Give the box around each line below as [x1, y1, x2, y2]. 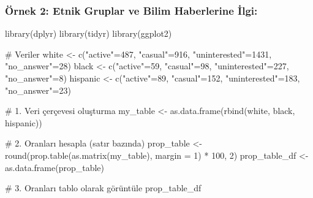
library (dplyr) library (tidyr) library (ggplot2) [5, 27, 172, 40]
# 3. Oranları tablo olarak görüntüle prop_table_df [5, 181, 202, 194]
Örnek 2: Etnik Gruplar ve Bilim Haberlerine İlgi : [5, 2, 258, 18]
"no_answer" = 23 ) [5, 83, 71, 96]
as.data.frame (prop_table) [5, 161, 104, 173]
